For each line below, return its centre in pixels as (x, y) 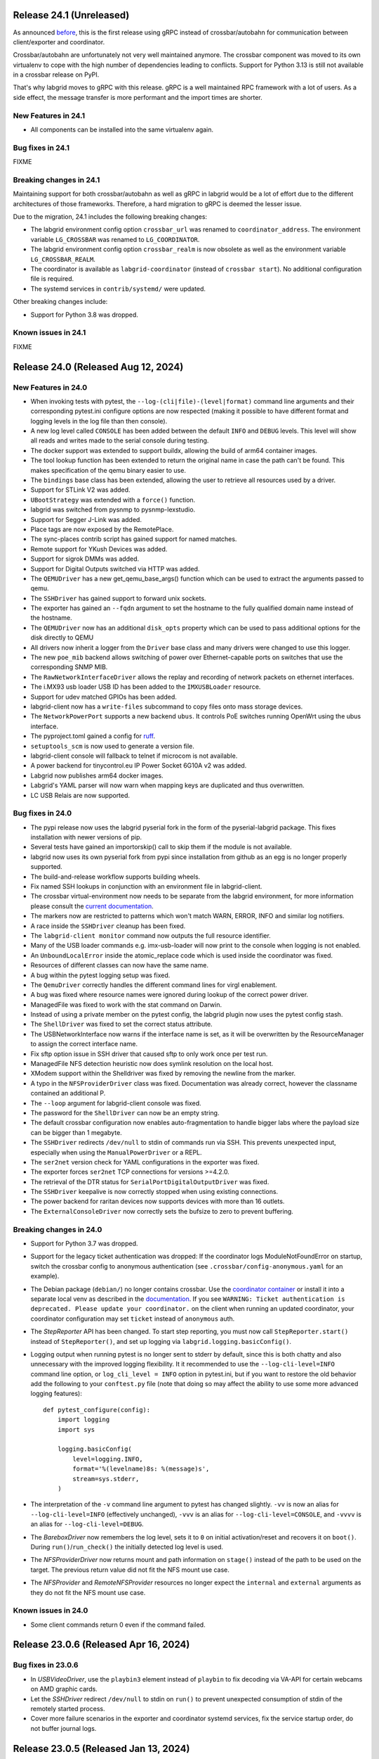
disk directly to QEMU (62, 637)
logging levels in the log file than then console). (99, 421)
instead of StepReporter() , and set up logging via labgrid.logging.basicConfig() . (161, 1341)
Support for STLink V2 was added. (80, 490)
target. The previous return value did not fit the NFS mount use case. (130, 1570)
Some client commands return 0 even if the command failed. (118, 1625)
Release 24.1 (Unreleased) (71, 15)
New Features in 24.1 (49, 115)
